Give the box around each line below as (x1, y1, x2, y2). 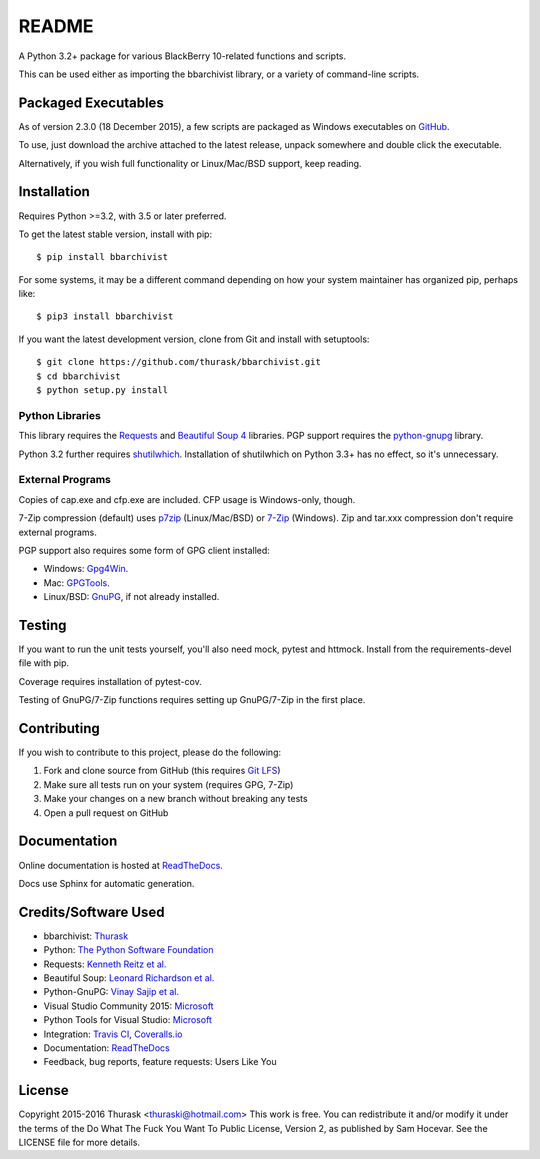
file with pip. (18, 657, 70, 669)
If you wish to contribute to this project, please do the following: (18, 746, 282, 759)
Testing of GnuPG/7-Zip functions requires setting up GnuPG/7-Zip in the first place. (18, 694, 366, 706)
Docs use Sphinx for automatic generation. (18, 877, 195, 889)
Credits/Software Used (18, 903, 165, 920)
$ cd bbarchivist (36, 370, 121, 382)
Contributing (18, 720, 100, 737)
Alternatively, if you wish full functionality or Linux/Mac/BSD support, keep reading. (18, 157, 362, 169)
